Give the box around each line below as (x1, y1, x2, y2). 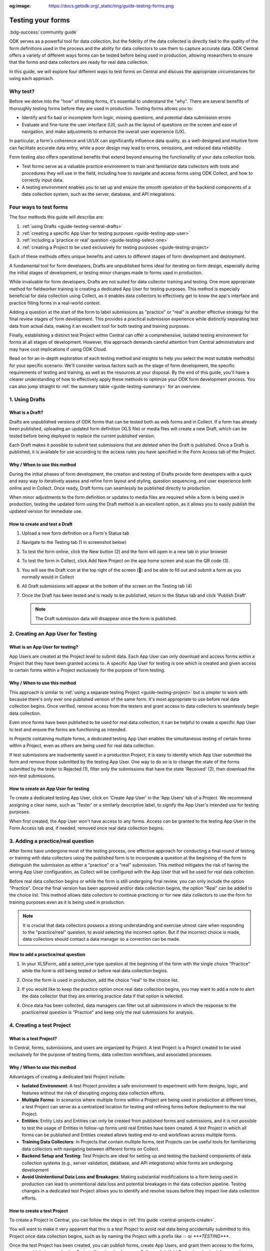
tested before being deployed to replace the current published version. (9, 433, 155, 439)
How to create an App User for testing (9, 786, 89, 792)
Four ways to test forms (9, 203, 68, 210)
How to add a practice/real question (9, 951, 85, 958)
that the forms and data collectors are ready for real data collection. (9, 59, 149, 65)
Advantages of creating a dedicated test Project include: (9, 1073, 125, 1079)
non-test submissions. (9, 773, 55, 779)
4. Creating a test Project (9, 1021, 71, 1028)
